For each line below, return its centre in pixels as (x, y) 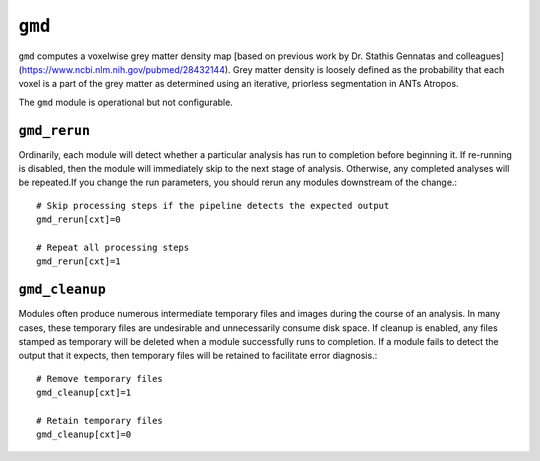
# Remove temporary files (100, 378)
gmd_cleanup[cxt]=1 (84, 393)
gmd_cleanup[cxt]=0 (84, 434)
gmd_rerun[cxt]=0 (78, 219)
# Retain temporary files (100, 420)
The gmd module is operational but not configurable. (126, 102)
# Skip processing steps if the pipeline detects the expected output (213, 205)
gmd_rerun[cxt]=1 (78, 261)
